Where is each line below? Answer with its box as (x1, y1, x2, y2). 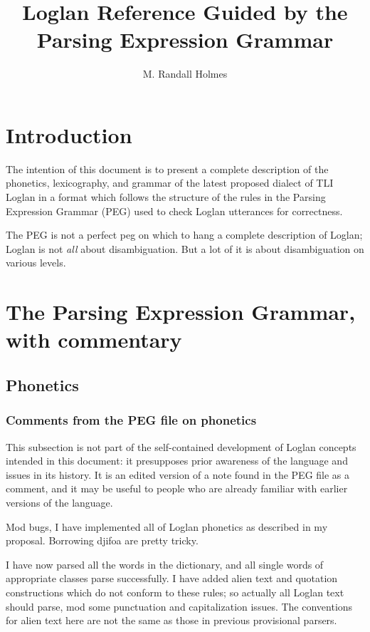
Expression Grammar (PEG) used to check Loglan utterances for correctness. (6, 203, 343, 218)
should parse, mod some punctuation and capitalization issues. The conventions (6, 599, 353, 613)
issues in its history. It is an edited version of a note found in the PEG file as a (6, 467, 350, 482)
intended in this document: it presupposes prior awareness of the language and (6, 453, 348, 468)
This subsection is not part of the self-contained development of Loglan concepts (6, 439, 356, 454)
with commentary (6, 325, 182, 354)
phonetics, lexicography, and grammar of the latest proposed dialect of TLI (6, 175, 334, 190)
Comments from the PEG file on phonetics (6, 411, 257, 429)
